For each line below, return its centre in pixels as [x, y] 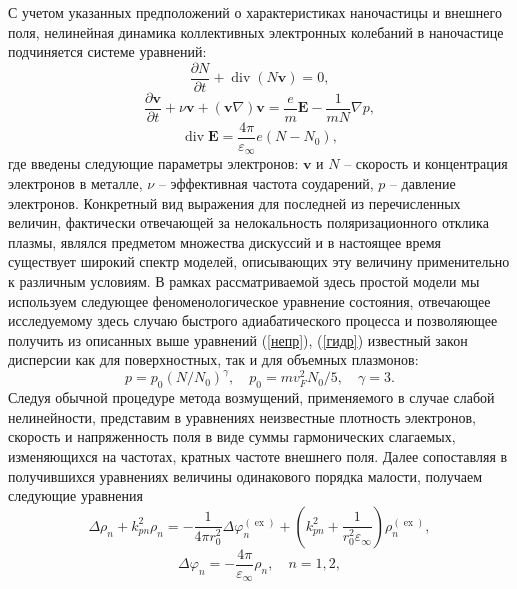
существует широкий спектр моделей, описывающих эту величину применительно [259, 261]
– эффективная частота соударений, [266, 183]
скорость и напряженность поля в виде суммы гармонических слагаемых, [232, 436]
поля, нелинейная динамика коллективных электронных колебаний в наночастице [256, 31]
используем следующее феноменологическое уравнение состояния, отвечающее [249, 300]
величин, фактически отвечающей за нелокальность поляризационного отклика [248, 222]
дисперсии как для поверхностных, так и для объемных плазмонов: [213, 359]
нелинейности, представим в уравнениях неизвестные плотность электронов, [242, 416]
